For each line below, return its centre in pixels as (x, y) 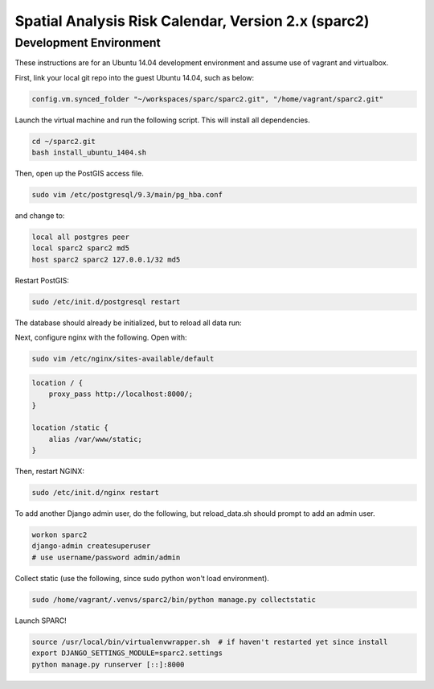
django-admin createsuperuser (91, 546)
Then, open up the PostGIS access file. (80, 174)
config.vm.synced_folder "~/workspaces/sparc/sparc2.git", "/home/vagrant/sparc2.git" (208, 99)
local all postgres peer (81, 237)
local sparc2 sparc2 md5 (81, 248)
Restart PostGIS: (42, 280)
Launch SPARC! (41, 621)
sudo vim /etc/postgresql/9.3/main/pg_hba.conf (127, 195)
